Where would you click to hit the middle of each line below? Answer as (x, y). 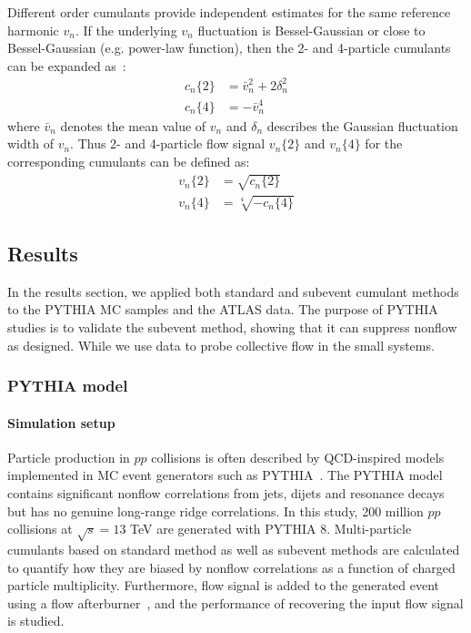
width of (30, 143)
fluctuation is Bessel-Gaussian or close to (311, 30)
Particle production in (69, 457)
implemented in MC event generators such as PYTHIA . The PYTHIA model (225, 475)
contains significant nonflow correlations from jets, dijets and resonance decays (226, 493)
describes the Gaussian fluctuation (362, 125)
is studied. (36, 621)
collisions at (40, 529)
